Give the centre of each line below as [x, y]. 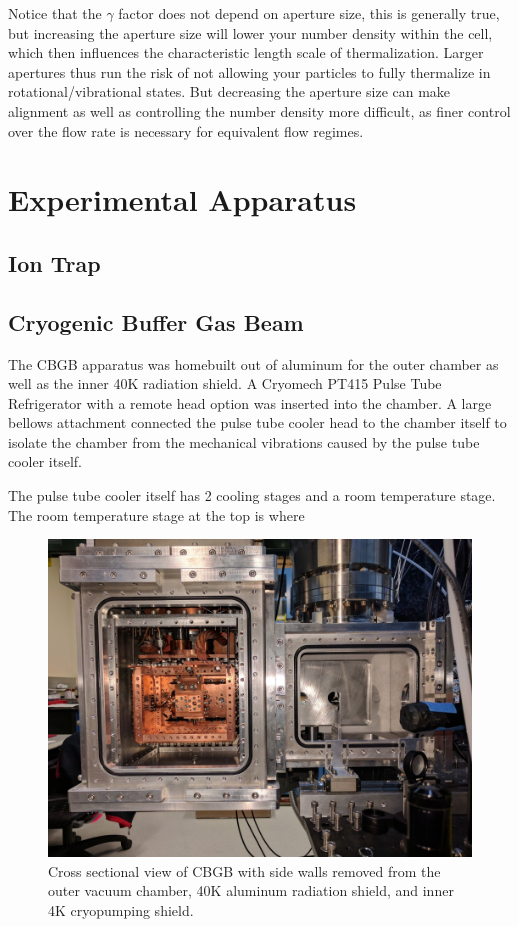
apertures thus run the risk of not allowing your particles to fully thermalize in [249, 71]
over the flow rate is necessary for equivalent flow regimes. [186, 130]
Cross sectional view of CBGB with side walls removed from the [244, 870]
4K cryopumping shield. [121, 910]
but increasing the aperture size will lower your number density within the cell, [250, 32]
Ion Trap [54, 262]
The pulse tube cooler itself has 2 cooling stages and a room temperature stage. [252, 495]
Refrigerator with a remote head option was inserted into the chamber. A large [250, 402]
